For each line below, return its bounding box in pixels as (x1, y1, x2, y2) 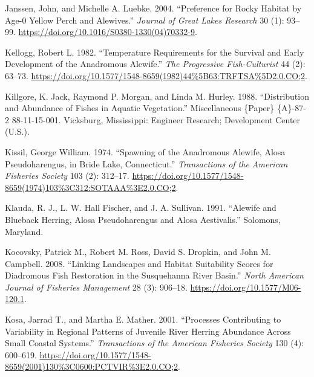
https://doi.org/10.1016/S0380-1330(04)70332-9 (18, 25, 195, 38)
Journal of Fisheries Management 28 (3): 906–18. (5, 280, 188, 293)
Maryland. (5, 225, 44, 237)
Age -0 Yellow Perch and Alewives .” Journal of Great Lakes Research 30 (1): (5, 13, 284, 26)
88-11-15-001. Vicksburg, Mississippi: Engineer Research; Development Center (11, 113, 301, 126)
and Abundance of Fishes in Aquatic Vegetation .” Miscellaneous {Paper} (5, 101, 275, 114)
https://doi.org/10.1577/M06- (190, 280, 301, 293)
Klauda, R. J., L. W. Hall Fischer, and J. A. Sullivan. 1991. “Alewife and (5, 201, 276, 214)
